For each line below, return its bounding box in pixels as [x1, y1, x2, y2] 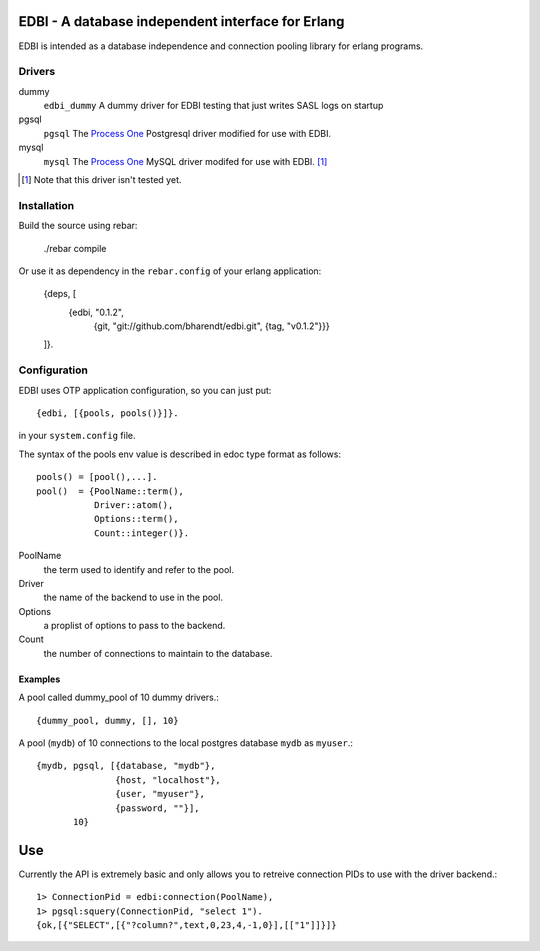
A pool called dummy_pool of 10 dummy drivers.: [18, 691, 220, 704]
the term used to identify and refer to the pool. [43, 563, 235, 575]
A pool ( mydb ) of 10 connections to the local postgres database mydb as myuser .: [18, 737, 354, 749]
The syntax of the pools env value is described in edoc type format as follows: [18, 448, 342, 460]
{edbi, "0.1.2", [68, 306, 124, 318]
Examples [18, 673, 61, 685]
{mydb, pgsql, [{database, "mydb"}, [36, 760, 216, 772]
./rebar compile [43, 242, 107, 254]
